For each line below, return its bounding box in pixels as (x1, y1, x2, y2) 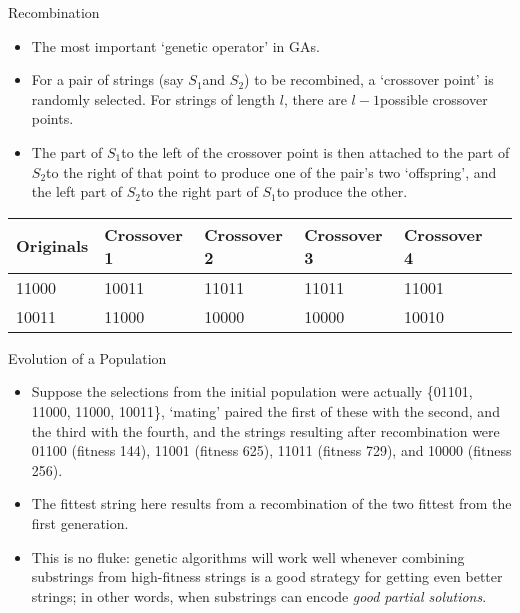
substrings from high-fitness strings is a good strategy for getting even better (31, 566, 503, 587)
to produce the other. (276, 181, 408, 202)
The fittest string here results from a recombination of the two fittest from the (31, 493, 512, 514)
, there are (283, 88, 347, 109)
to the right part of (141, 181, 258, 202)
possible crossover (379, 88, 488, 109)
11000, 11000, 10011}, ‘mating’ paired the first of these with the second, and (31, 400, 500, 421)
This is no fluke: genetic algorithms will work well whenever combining (31, 546, 465, 567)
